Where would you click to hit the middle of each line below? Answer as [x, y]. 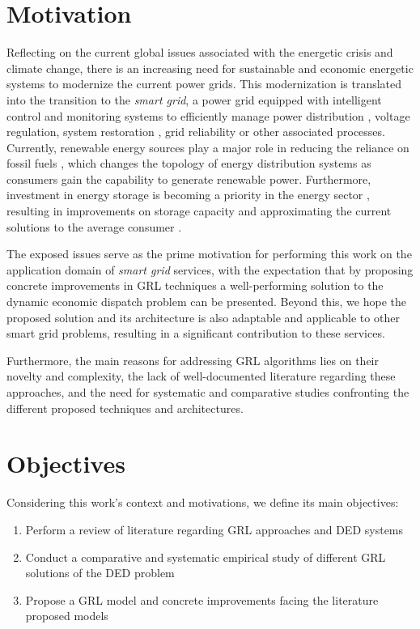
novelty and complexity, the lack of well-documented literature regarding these [201, 376]
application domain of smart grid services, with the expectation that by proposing [210, 269]
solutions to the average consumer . [94, 226]
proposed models [67, 616]
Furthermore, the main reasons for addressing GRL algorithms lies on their [193, 360]
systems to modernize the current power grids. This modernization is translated [204, 84]
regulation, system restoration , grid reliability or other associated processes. [196, 132]
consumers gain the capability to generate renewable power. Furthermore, [189, 178]
